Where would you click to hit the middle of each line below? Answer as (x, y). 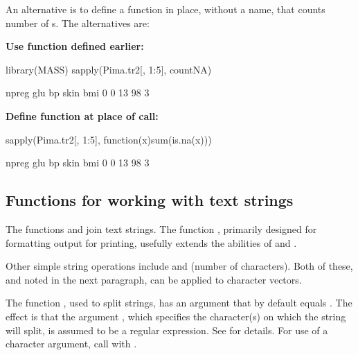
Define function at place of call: (82, 115)
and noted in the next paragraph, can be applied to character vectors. (154, 279)
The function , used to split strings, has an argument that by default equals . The (179, 303)
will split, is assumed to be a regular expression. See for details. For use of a (167, 330)
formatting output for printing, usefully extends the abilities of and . (151, 242)
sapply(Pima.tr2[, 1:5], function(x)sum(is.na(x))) (109, 139)
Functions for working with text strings (150, 200)
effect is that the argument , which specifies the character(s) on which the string (176, 316)
